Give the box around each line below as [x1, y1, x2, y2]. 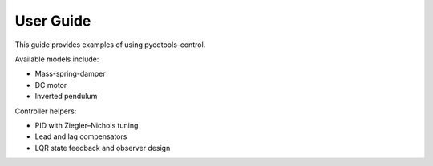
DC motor [34, 80, 67, 89]
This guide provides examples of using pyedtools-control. [14, 40, 206, 49]
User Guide [14, 12, 91, 30]
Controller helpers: [14, 106, 77, 116]
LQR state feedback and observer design [34, 143, 171, 152]
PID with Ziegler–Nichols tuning [34, 121, 139, 130]
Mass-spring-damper [34, 69, 106, 79]
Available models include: [14, 54, 99, 64]
